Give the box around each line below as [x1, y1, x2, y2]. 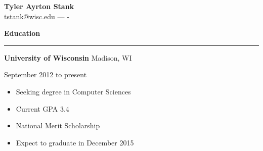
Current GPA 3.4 [16, 103, 69, 114]
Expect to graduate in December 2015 [16, 137, 134, 147]
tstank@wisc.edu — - [4, 11, 69, 21]
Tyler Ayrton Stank [4, 1, 74, 11]
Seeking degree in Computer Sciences [16, 86, 131, 96]
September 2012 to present [4, 69, 87, 80]
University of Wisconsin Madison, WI [4, 52, 132, 63]
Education [4, 28, 40, 38]
